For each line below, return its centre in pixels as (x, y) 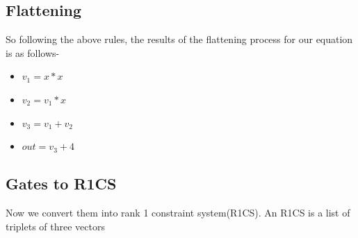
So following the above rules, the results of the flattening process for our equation (179, 39)
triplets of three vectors (55, 226)
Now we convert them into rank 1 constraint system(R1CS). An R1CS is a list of (178, 212)
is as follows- (33, 52)
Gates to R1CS (61, 184)
